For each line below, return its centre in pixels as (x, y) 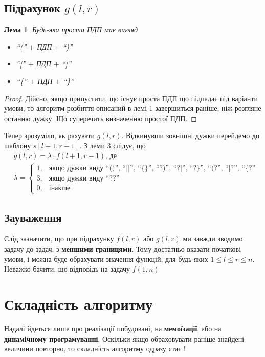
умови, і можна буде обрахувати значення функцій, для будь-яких (106, 259)
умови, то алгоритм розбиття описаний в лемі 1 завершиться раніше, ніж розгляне (133, 108)
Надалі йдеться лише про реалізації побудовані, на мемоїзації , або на (113, 328)
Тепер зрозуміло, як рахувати (49, 135)
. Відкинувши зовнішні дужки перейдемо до (190, 135)
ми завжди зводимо (213, 239)
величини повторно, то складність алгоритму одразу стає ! (95, 349)
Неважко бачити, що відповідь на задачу (67, 269)
